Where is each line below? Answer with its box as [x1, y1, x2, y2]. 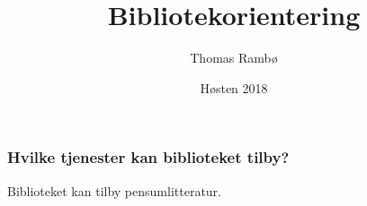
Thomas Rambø [190, 48, 278, 67]
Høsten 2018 [200, 78, 268, 97]
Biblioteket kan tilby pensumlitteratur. [7, 181, 221, 200]
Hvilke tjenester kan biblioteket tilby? [7, 146, 290, 168]
